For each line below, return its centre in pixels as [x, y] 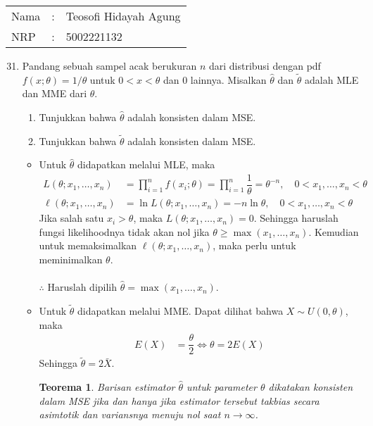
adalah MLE [332, 79]
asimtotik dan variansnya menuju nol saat [130, 414]
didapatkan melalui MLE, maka [146, 164]
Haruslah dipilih [82, 287]
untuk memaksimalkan [88, 245]
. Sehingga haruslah [296, 218]
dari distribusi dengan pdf [265, 65]
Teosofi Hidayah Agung [123, 16]
